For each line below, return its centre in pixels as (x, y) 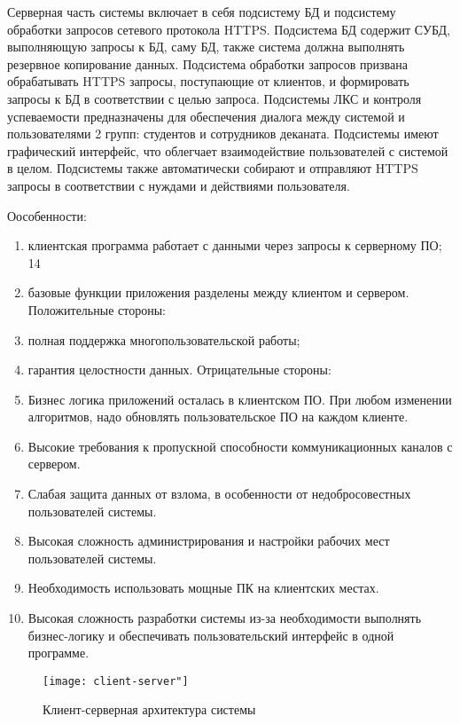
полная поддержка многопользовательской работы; (164, 339)
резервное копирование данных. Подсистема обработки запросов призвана (207, 63)
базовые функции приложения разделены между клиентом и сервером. (218, 292)
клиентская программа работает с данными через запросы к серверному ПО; (235, 245)
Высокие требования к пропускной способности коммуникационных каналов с (240, 446)
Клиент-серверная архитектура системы (149, 709)
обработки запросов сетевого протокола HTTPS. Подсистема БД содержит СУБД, (229, 29)
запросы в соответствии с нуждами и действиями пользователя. (179, 185)
